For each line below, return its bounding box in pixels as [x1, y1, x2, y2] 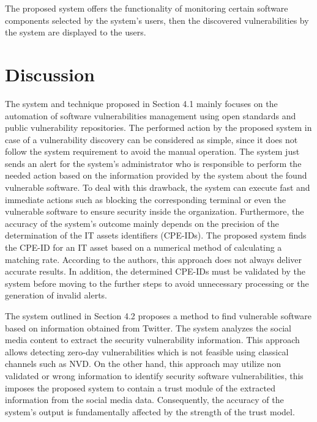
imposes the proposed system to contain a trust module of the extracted [5, 381, 275, 394]
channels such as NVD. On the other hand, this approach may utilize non [5, 357, 281, 370]
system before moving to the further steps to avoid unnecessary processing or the [5, 276, 309, 289]
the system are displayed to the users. [5, 26, 146, 39]
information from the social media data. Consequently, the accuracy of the [5, 393, 284, 406]
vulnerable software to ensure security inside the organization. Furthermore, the [5, 205, 304, 218]
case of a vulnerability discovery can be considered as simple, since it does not [5, 133, 298, 146]
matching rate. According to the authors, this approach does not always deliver [5, 253, 302, 265]
